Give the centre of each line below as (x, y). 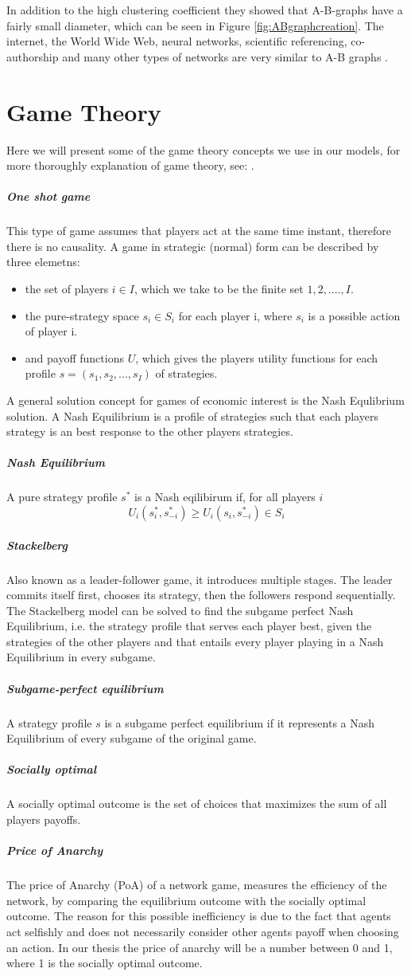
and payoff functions (74, 357)
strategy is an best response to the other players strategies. (150, 431)
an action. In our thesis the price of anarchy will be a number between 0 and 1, (200, 947)
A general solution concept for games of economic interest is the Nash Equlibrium (205, 400)
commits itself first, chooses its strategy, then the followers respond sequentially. (201, 595)
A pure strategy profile (62, 497)
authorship (33, 56)
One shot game (48, 196)
